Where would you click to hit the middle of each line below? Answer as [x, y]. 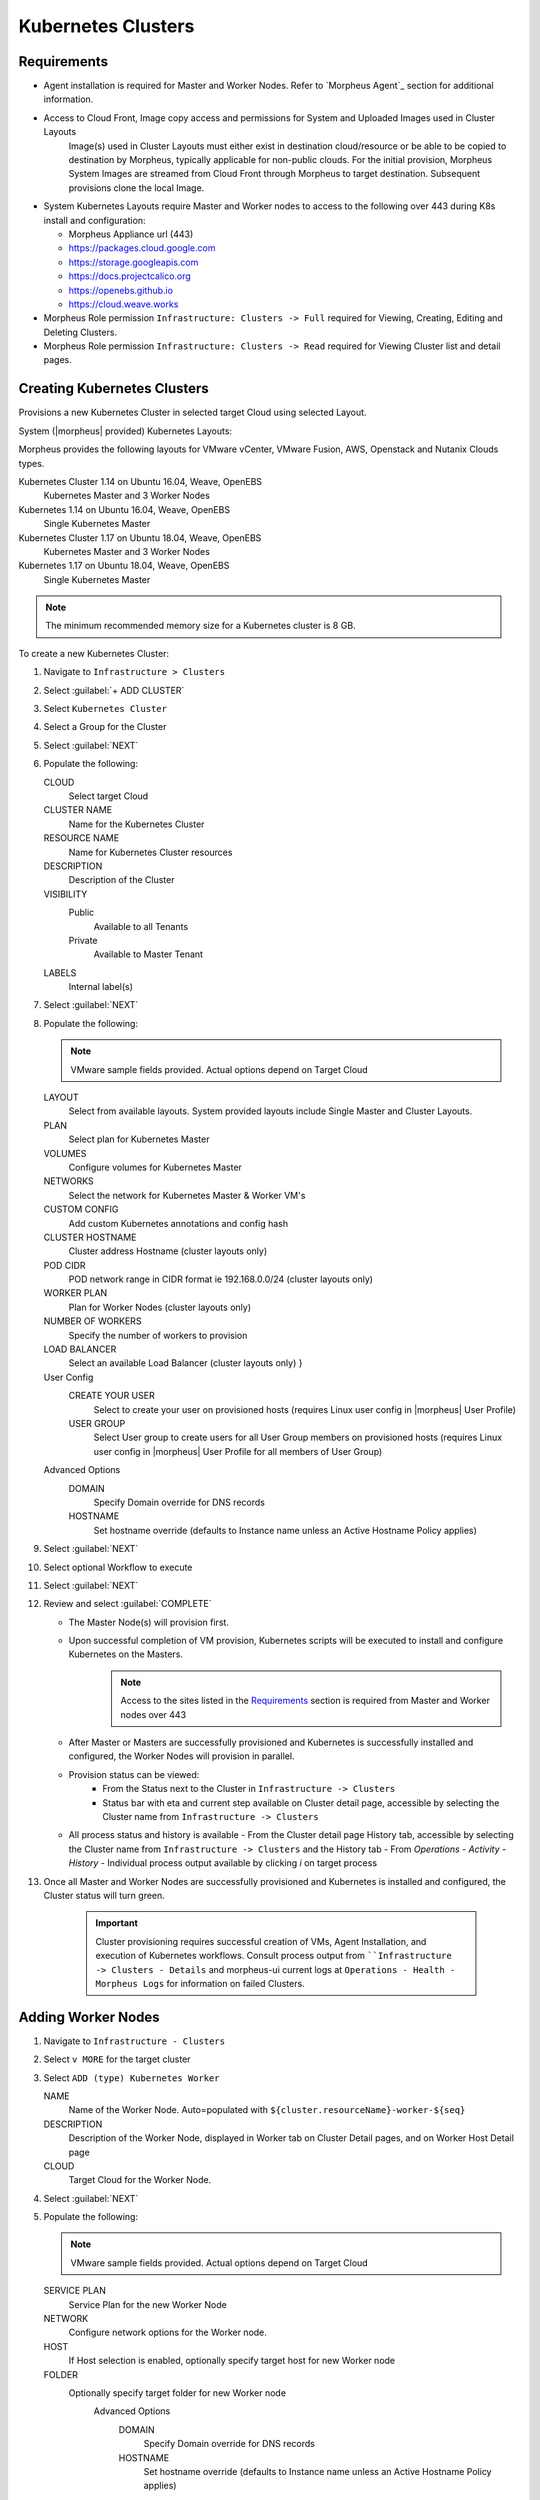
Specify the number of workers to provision [158, 1335]
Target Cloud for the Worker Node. [140, 2180]
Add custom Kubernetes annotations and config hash [178, 1223]
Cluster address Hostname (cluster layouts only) [168, 1251]
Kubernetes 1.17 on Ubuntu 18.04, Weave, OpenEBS [124, 566]
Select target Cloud [108, 796]
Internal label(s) [101, 987]
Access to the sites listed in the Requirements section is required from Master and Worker [305, 1701]
